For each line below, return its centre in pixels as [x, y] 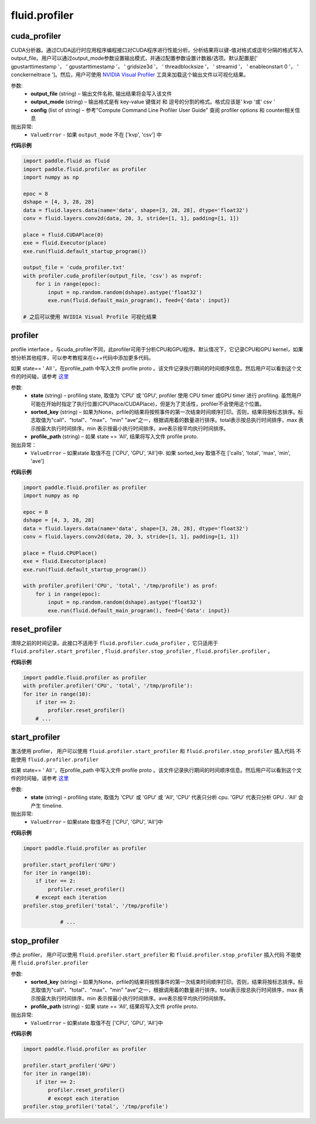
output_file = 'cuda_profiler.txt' [74, 268]
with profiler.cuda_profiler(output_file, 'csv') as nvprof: [113, 276]
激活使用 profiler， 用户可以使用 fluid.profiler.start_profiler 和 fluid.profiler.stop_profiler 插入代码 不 [156, 751]
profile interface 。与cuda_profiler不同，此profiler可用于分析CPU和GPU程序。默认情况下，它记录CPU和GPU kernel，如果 [157, 349]
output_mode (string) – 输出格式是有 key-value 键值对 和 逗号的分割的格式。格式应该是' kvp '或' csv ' [153, 102]
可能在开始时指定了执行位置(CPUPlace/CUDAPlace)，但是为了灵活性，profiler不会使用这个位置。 [147, 404]
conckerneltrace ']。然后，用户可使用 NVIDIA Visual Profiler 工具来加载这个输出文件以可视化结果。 [130, 75]
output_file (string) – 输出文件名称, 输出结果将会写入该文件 [102, 94]
